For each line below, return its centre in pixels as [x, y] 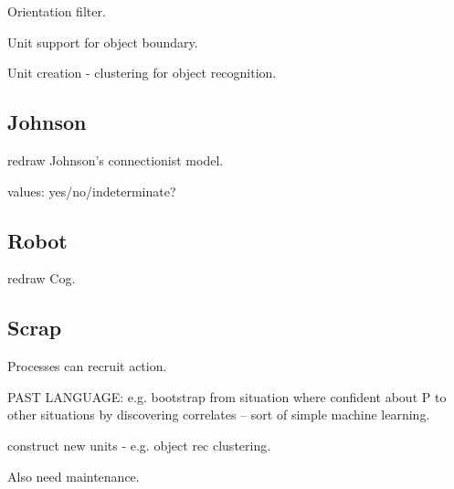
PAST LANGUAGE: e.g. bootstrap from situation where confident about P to [227, 396]
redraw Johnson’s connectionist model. [116, 159]
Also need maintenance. [74, 476]
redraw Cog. [42, 278]
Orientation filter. [57, 11]
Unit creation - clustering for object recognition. [142, 73]
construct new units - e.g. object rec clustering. [139, 445]
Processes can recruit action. [87, 366]
